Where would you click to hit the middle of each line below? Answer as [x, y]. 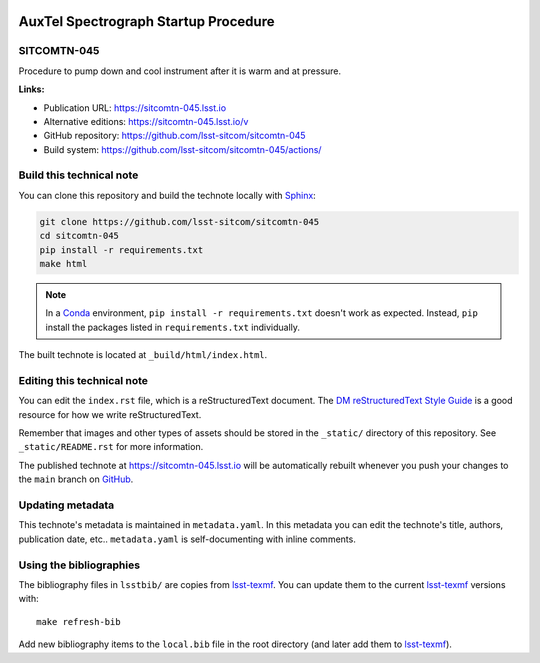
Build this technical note [78, 175]
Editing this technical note [83, 380]
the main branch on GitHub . [76, 479]
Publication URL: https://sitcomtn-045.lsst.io [135, 107]
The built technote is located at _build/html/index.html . [143, 355]
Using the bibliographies [79, 565]
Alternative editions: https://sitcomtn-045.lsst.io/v [146, 121]
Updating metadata [66, 505]
